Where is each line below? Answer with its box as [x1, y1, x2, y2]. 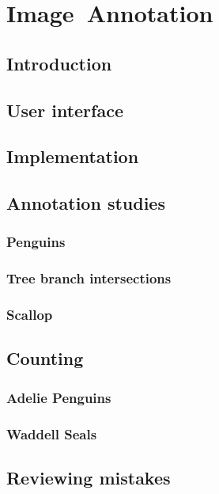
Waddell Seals [6, 424, 97, 443]
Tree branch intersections [6, 268, 172, 288]
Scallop [6, 305, 53, 325]
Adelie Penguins [6, 387, 111, 407]
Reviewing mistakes [6, 465, 171, 489]
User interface [6, 97, 123, 122]
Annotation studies [6, 191, 165, 215]
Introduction [6, 51, 112, 75]
